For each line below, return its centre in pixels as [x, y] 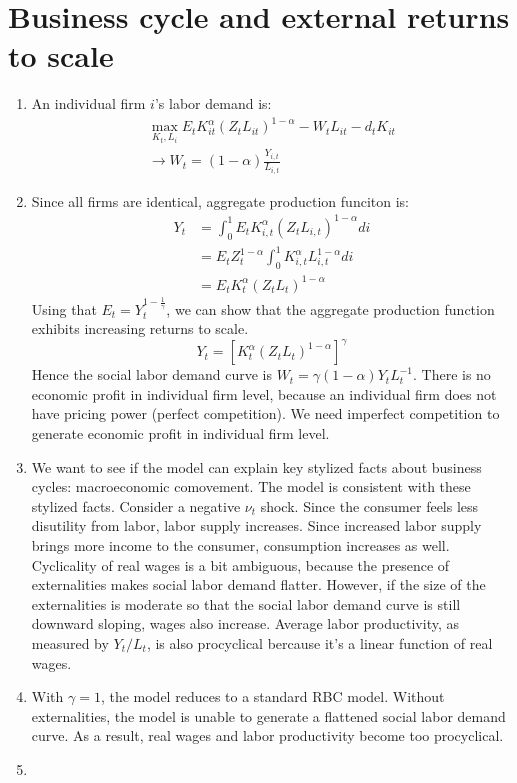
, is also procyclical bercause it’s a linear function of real [319, 642]
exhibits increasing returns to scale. [140, 328]
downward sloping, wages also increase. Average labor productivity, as [245, 623]
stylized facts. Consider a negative [136, 505]
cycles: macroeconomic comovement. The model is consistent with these [251, 486]
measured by [70, 642]
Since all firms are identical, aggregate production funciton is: [220, 200]
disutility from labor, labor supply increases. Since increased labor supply [256, 525]
